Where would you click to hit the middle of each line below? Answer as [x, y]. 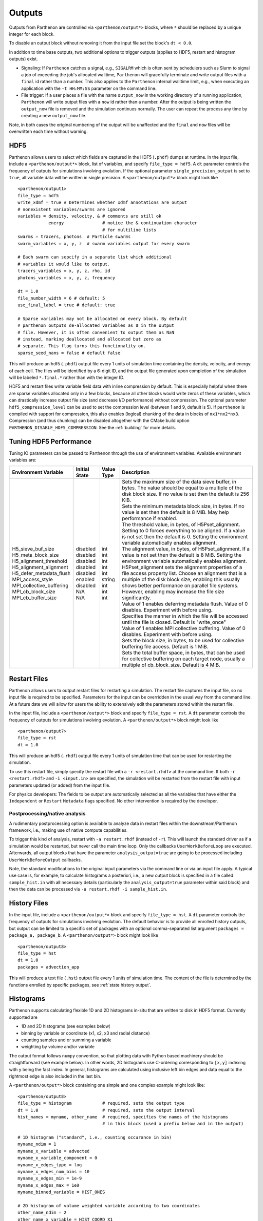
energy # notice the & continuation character [123, 223]
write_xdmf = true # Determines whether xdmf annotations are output [103, 202]
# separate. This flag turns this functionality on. [82, 346]
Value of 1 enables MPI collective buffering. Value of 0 [184, 629]
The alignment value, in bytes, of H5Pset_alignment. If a [186, 549]
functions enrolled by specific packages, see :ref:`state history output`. [80, 985]
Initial [83, 469]
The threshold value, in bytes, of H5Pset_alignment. [181, 525]
